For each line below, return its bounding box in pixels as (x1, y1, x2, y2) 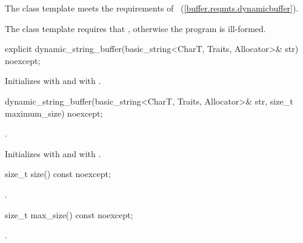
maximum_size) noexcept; (5, 106, 103, 119)
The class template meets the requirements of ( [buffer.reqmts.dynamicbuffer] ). (5, 2, 299, 14)
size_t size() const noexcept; (5, 167, 111, 180)
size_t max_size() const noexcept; (5, 208, 133, 221)
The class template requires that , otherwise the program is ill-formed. (5, 22, 266, 34)
